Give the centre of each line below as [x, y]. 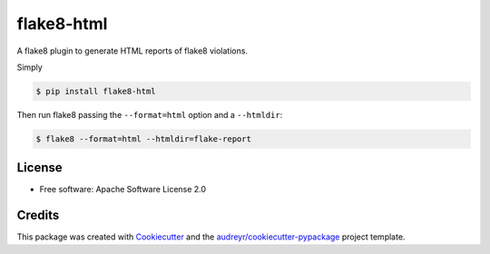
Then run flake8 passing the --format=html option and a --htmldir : [150, 114]
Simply [29, 67]
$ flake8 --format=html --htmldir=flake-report [143, 139]
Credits [38, 215]
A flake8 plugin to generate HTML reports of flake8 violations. [132, 51]
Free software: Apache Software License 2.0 [123, 190]
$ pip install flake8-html [96, 91]
